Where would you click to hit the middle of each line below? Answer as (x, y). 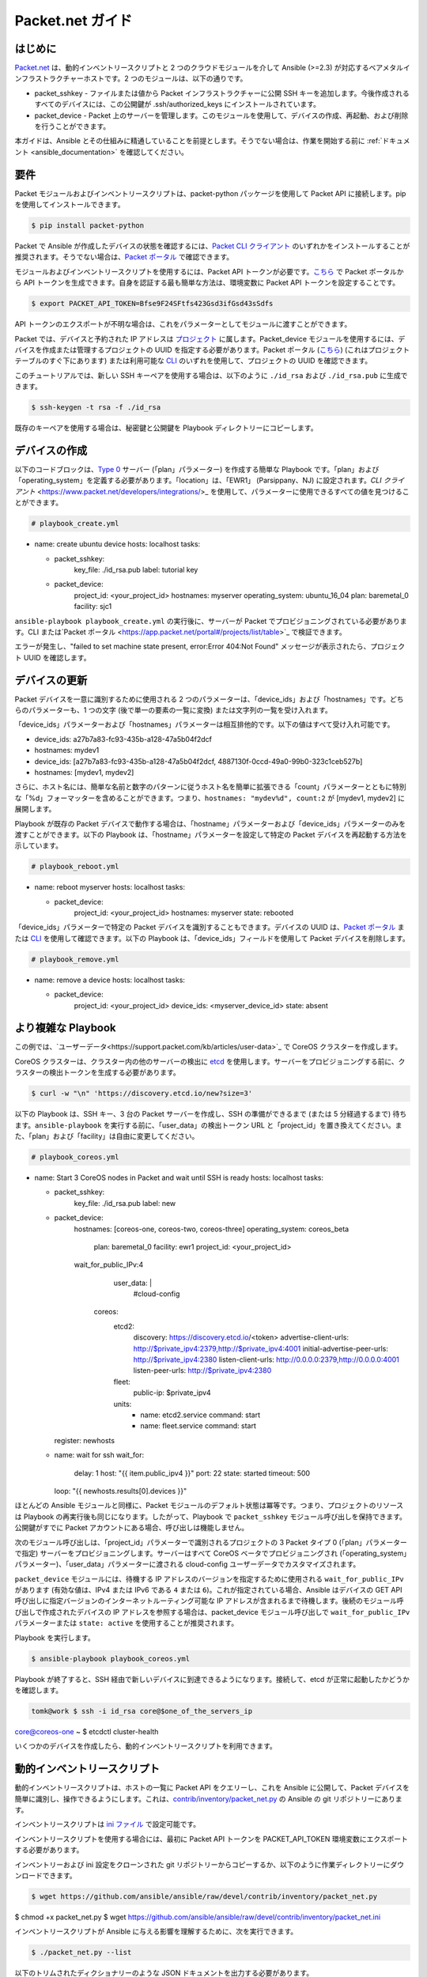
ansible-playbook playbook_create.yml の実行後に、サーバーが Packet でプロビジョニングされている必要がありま (211, 621)
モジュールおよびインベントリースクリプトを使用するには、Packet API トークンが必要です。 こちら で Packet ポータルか (209, 271)
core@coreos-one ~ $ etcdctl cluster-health (87, 1731)
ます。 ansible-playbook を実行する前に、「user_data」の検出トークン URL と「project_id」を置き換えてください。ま (208, 1125)
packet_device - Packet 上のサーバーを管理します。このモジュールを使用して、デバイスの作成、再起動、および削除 (221, 115)
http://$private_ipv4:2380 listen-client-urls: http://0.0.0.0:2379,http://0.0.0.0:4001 (266, 1359)
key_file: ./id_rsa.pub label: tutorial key (136, 569)
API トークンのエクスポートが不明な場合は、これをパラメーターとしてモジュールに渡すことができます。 (183, 324)
